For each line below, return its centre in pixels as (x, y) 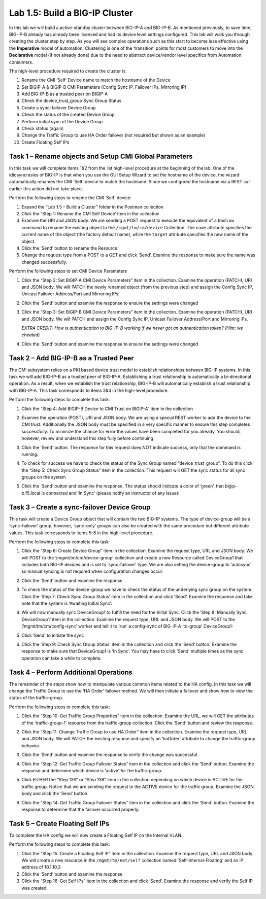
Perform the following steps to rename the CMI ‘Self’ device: (70, 198)
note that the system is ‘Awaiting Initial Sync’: (67, 603)
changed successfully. (44, 262)
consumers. (21, 62)
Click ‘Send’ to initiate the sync (53, 635)
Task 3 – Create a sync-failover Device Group (80, 507)
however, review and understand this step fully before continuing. (88, 438)
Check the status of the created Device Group (68, 115)
